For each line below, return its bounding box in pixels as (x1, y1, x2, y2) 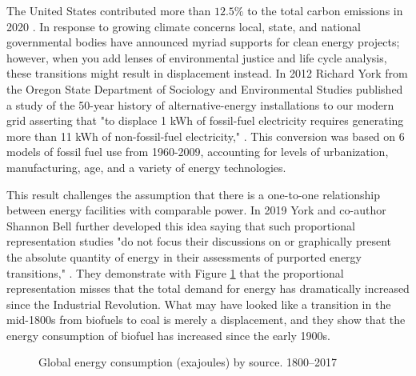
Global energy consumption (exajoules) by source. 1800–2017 (38, 354, 337, 370)
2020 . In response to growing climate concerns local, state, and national (6, 18, 361, 34)
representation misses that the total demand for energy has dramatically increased (6, 280, 410, 297)
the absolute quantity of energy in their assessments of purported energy (6, 248, 362, 265)
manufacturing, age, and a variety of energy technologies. (6, 158, 286, 175)
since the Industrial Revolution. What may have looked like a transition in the (6, 295, 391, 312)
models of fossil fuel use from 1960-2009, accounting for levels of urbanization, (6, 143, 389, 160)
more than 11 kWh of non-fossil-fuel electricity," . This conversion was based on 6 (6, 127, 405, 144)
